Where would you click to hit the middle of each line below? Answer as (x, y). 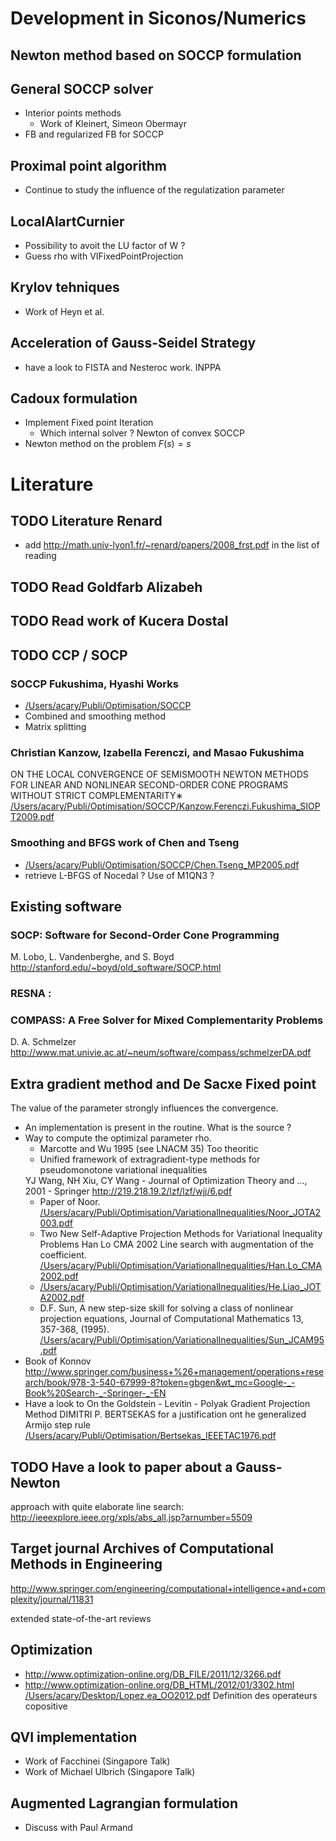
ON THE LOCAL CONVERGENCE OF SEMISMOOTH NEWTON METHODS (159, 774)
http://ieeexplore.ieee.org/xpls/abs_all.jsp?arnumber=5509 (131, 1518)
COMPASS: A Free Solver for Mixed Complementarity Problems (167, 1020)
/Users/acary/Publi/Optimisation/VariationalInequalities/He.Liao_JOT (180, 1287)
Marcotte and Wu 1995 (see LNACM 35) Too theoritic (149, 1149)
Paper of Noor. (70, 1202)
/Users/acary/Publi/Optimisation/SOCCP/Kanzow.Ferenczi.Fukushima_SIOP (165, 806)
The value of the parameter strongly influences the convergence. (144, 1108)
